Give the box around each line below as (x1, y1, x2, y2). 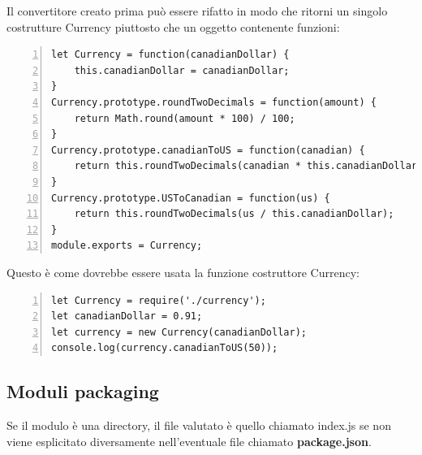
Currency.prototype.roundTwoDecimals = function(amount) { (51, 96, 377, 108)
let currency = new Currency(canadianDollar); (51, 326, 307, 338)
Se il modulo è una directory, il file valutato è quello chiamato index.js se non (6, 417, 391, 434)
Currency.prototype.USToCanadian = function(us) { (51, 192, 330, 204)
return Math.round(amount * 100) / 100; (74, 112, 295, 124)
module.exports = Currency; (51, 240, 203, 252)
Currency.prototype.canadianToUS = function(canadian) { (51, 144, 365, 156)
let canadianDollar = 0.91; (51, 310, 203, 323)
